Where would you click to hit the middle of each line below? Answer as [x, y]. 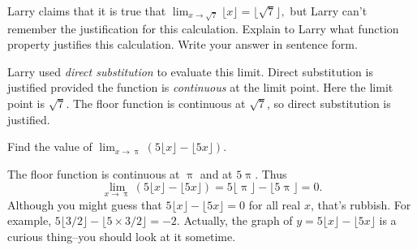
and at [216, 173]
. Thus [271, 173]
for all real [275, 204]
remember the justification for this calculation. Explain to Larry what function [203, 28]
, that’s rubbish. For [361, 204]
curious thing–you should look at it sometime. [122, 236]
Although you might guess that [85, 204]
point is [26, 103]
